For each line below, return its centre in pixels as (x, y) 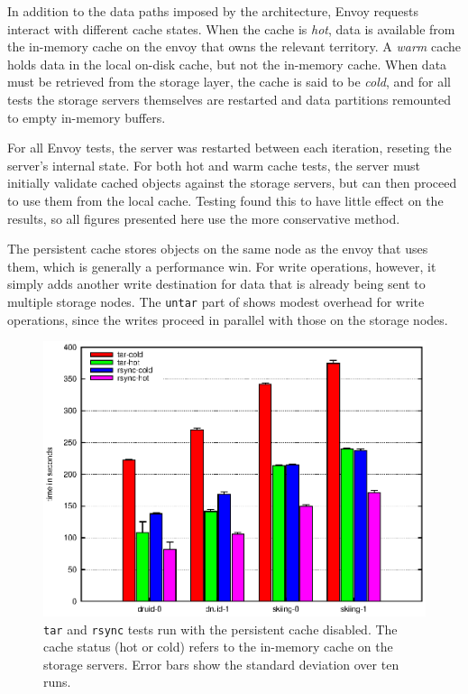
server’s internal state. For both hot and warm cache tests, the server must (214, 165)
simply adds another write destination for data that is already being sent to (216, 284)
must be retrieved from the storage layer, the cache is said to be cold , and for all (229, 82)
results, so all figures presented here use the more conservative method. (204, 218)
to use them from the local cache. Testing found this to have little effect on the (225, 200)
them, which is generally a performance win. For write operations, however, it (222, 266)
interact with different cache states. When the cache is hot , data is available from (231, 28)
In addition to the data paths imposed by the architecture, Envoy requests (213, 11)
